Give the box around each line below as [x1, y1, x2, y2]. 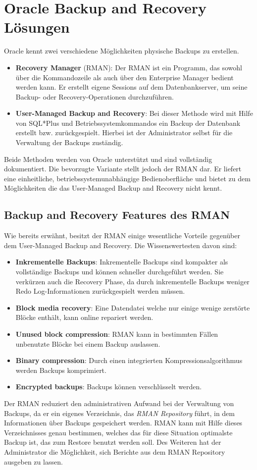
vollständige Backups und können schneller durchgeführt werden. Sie [15, 266, 224, 277]
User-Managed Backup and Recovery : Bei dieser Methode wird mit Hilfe [15, 108, 253, 118]
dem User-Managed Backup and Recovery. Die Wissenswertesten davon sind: [4, 240, 237, 250]
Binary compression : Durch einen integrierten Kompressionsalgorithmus [15, 355, 243, 366]
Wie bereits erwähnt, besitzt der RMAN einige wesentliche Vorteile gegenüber [4, 230, 240, 241]
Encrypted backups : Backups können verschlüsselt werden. [15, 381, 202, 392]
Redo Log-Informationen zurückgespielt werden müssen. [15, 286, 185, 296]
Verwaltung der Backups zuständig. [15, 137, 123, 148]
